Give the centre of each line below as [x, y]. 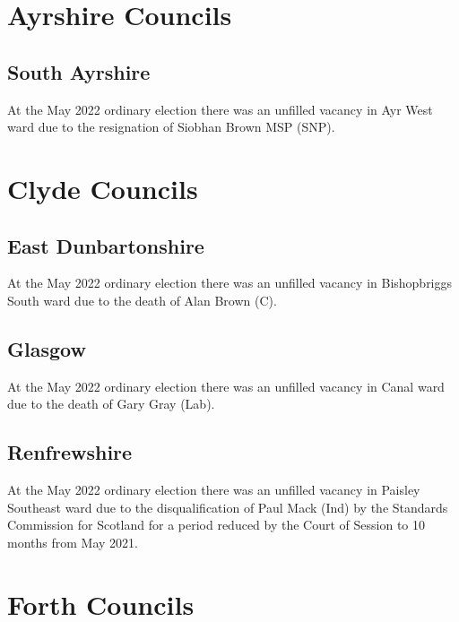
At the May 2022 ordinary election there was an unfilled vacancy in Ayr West [220, 109]
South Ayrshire [79, 71]
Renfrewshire [70, 452]
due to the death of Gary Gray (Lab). [111, 404]
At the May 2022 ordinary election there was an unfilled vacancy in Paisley [214, 490]
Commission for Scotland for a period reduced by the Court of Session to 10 [217, 525]
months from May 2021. [73, 542]
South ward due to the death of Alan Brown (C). [142, 300]
